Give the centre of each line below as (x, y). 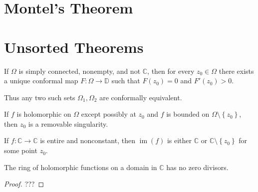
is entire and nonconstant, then (88, 140)
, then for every (171, 71)
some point (21, 150)
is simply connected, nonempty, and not (80, 71)
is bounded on (188, 114)
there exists (236, 71)
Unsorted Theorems (74, 47)
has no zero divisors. (197, 167)
